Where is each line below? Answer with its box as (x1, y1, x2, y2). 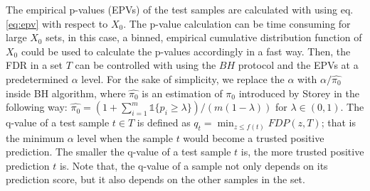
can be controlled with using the (75, 58, 216, 72)
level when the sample (77, 130, 173, 145)
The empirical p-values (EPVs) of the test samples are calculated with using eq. (6, 2, 354, 16)
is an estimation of (142, 85, 223, 100)
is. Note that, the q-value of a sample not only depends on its (59, 158, 328, 173)
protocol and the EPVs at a (238, 58, 359, 72)
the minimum (6, 130, 65, 145)
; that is (321, 115, 356, 130)
